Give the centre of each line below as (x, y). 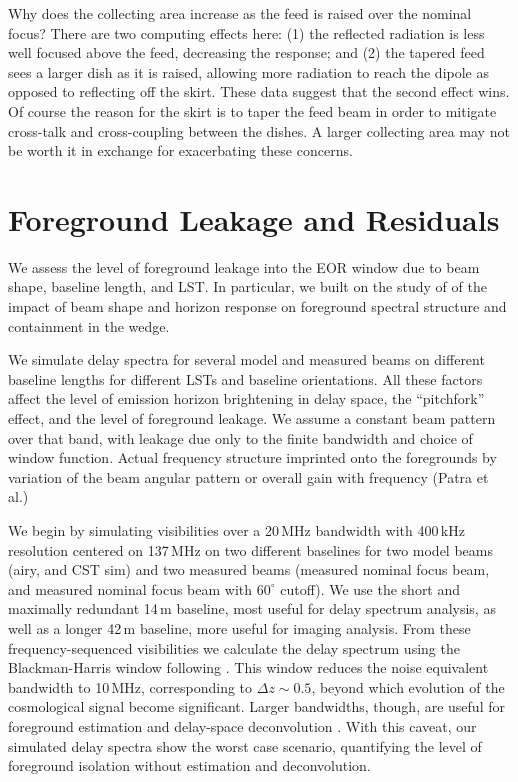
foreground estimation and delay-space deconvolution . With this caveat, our (242, 725)
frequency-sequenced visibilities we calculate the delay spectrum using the (234, 647)
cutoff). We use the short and (370, 588)
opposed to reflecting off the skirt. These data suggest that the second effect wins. (259, 91)
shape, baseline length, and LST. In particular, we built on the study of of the (247, 286)
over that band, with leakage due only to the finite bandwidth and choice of (240, 437)
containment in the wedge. (89, 325)
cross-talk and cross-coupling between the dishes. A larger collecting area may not (259, 130)
